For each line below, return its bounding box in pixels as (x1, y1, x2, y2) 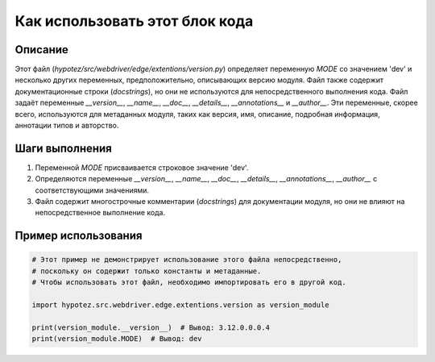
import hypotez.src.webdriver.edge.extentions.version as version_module (31, 301, 329, 310)
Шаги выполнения (14, 141, 112, 155)
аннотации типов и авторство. (14, 121, 119, 131)
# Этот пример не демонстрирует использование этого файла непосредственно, (31, 255, 342, 264)
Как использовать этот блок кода (14, 12, 254, 30)
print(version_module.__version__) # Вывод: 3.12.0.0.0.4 (31, 322, 270, 332)
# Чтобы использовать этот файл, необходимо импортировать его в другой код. (31, 278, 346, 287)
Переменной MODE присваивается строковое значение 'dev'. (35, 162, 249, 173)
